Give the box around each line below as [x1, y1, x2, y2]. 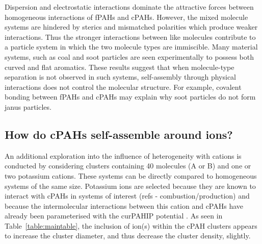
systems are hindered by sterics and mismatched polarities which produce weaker [5, 21, 258, 32]
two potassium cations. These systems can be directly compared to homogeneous [5, 170, 257, 181]
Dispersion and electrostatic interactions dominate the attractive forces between [5, 2, 254, 12]
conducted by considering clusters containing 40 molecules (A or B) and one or [5, 160, 251, 171]
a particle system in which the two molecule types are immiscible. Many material [5, 41, 258, 52]
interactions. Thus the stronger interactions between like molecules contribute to [5, 31, 256, 42]
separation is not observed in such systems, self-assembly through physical [5, 71, 236, 82]
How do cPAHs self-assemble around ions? [5, 126, 233, 142]
